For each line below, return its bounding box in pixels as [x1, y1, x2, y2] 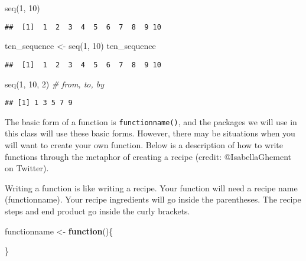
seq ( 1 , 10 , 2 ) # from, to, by [5, 77, 105, 90]
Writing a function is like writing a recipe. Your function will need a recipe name [5, 181, 298, 194]
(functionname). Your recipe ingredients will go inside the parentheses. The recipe [5, 193, 301, 205]
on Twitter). [5, 162, 49, 174]
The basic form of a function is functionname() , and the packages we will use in [5, 115, 297, 128]
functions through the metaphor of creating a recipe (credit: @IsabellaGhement [5, 150, 292, 162]
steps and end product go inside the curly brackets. [5, 204, 190, 217]
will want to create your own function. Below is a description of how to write [5, 139, 284, 151]
